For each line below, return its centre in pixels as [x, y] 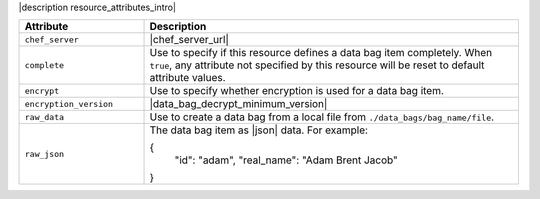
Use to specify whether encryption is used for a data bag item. [297, 91]
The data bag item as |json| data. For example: [259, 130]
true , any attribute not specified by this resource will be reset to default [317, 65]
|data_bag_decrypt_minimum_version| [238, 104]
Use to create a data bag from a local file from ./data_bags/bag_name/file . [322, 117]
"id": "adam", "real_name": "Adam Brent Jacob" [286, 160]
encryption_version [69, 103]
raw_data [44, 116]
